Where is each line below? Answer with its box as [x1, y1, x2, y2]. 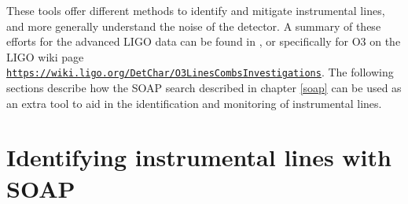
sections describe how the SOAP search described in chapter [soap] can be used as [6, 80, 402, 96]
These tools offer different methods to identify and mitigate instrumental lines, [6, 2, 385, 18]
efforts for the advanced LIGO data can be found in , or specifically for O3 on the [6, 33, 401, 50]
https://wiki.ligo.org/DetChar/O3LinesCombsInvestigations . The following [6, 64, 394, 80]
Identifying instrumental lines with [6, 141, 391, 173]
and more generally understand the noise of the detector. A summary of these [6, 17, 381, 34]
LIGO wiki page [6, 48, 84, 65]
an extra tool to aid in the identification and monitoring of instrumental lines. [6, 95, 382, 111]
